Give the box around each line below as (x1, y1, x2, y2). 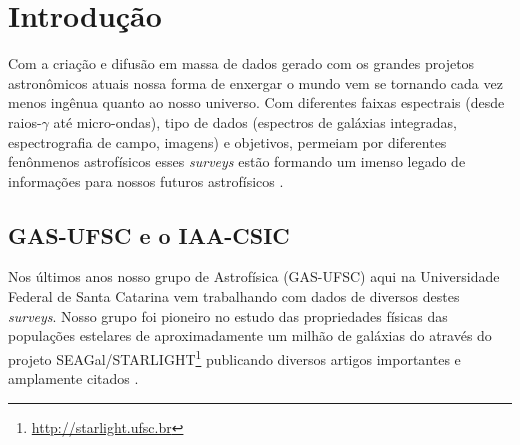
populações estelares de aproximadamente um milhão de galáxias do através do (8, 325, 492, 346)
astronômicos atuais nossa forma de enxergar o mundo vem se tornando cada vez (8, 72, 503, 93)
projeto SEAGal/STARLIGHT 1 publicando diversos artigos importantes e (8, 345, 461, 369)
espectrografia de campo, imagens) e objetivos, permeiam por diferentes (8, 131, 447, 152)
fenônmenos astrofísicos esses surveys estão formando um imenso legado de (8, 151, 466, 172)
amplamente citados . (8, 368, 139, 389)
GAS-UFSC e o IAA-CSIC (8, 219, 290, 250)
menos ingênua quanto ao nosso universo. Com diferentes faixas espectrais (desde (8, 92, 505, 113)
